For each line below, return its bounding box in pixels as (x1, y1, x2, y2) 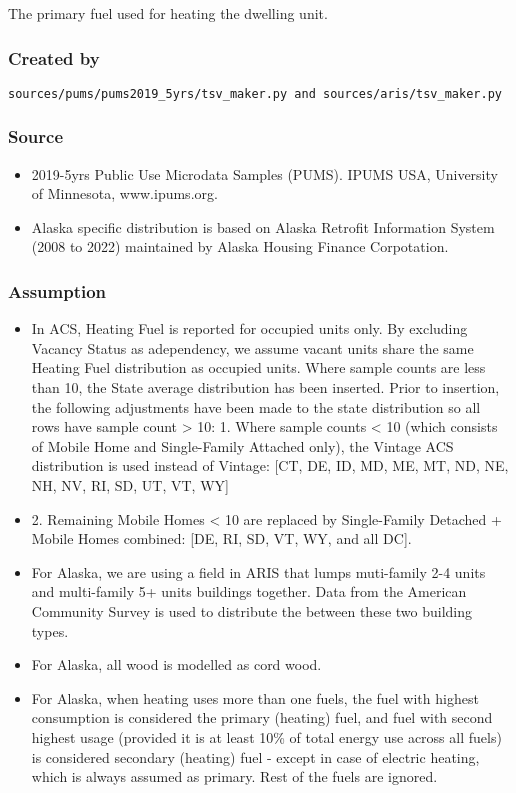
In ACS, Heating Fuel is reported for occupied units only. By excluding (31, 318, 468, 339)
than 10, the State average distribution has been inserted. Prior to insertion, (31, 377, 500, 398)
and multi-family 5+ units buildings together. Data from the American (31, 581, 467, 602)
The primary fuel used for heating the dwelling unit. (8, 3, 328, 23)
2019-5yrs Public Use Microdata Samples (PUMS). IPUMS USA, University (31, 163, 498, 184)
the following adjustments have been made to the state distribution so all (31, 396, 481, 417)
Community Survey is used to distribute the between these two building (31, 601, 473, 621)
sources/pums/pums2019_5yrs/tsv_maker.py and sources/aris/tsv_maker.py (8, 86, 502, 101)
